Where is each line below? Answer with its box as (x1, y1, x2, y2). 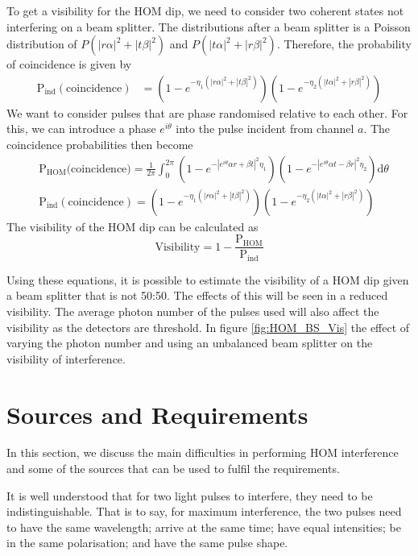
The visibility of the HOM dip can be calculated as (6, 218, 259, 234)
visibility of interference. (6, 350, 126, 367)
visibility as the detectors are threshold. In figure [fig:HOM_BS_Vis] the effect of (6, 318, 410, 335)
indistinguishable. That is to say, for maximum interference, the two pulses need (6, 503, 402, 520)
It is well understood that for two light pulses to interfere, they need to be (6, 487, 373, 504)
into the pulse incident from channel (176, 120, 354, 137)
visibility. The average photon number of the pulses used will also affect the (6, 302, 379, 319)
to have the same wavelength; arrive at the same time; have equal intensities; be (6, 518, 401, 535)
